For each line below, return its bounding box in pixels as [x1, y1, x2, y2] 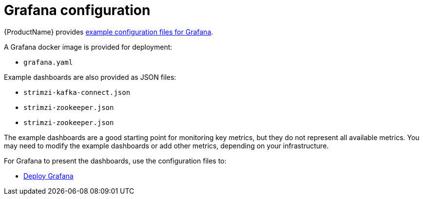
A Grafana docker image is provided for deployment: [4, 42, 173, 51]
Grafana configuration [4, 2, 151, 18]
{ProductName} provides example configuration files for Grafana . [4, 27, 213, 36]
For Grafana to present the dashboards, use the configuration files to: [4, 156, 227, 165]
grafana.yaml [23, 58, 73, 66]
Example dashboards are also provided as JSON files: [4, 72, 176, 81]
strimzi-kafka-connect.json [23, 88, 131, 96]
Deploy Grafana [23, 171, 74, 180]
